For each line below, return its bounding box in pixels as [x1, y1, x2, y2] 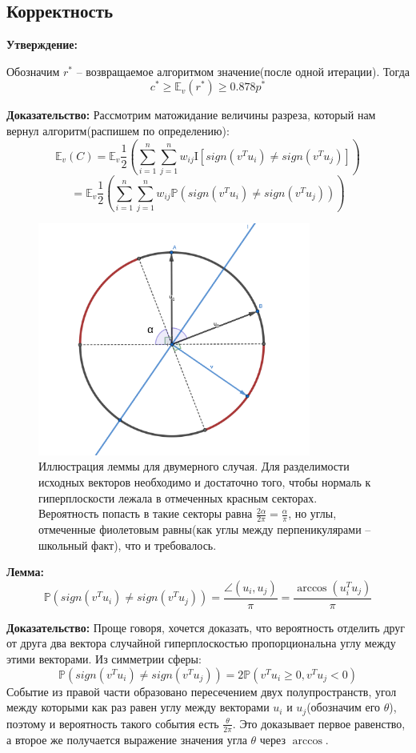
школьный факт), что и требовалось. [38, 536, 217, 553]
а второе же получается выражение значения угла [6, 731, 247, 747]
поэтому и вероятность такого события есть [6, 715, 219, 731]
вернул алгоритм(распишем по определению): [6, 122, 230, 138]
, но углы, [288, 505, 337, 522]
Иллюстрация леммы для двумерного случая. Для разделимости [38, 458, 350, 475]
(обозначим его [306, 699, 381, 715]
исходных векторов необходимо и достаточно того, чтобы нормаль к [38, 474, 371, 491]
